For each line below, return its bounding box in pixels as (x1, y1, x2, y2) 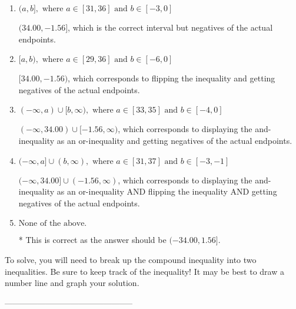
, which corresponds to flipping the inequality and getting (68, 72, 275, 84)
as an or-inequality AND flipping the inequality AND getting (56, 185, 277, 198)
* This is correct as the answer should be (18, 234, 167, 246)
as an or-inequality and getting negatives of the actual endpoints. (56, 134, 292, 146)
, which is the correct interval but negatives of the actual (68, 21, 273, 33)
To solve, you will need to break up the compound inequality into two (5, 253, 257, 265)
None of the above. (18, 219, 87, 228)
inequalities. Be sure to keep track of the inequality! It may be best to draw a (5, 265, 284, 277)
